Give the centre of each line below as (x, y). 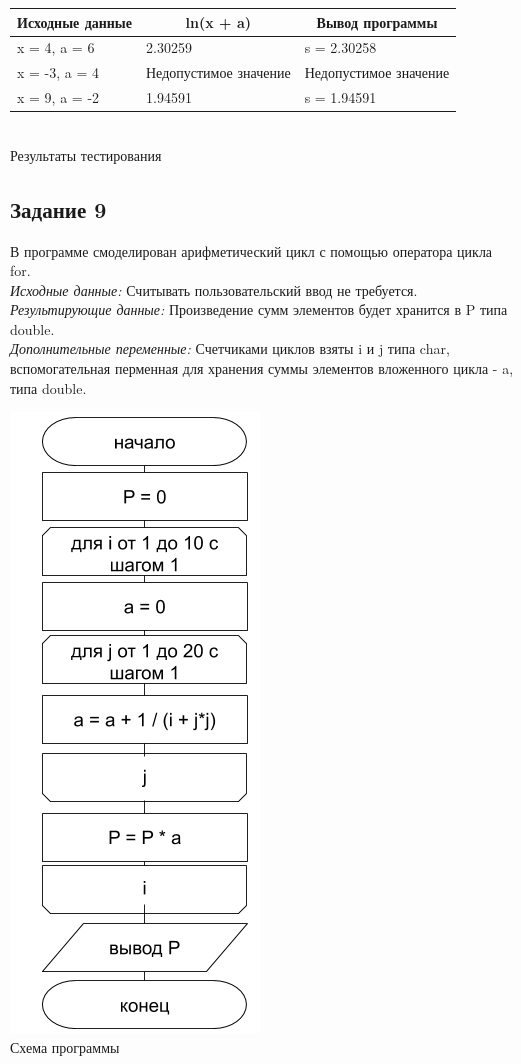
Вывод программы (377, 21)
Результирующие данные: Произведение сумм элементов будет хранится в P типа (259, 309)
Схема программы (65, 1046)
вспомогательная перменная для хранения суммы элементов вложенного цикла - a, (262, 368)
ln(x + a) (218, 21)
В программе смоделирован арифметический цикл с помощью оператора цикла (251, 250)
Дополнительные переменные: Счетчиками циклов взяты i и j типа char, (230, 348)
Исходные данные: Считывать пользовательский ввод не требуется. (214, 289)
